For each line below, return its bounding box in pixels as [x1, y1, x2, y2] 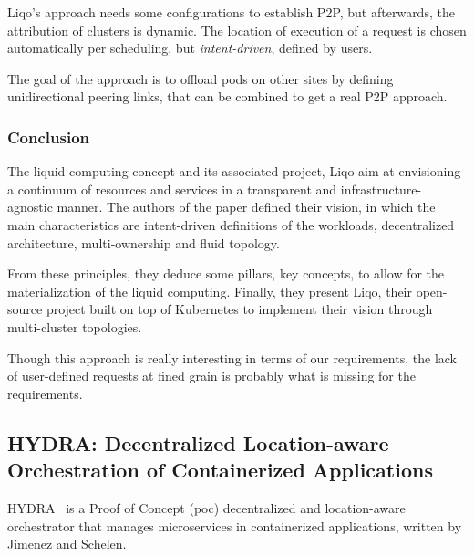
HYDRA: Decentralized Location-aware [7, 428, 389, 456]
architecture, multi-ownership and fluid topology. [7, 233, 280, 252]
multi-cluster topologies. [7, 317, 142, 336]
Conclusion [7, 125, 89, 148]
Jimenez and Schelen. [7, 534, 127, 553]
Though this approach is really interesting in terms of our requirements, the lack [7, 348, 457, 367]
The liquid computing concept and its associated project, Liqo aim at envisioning [7, 162, 461, 181]
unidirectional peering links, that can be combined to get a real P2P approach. [7, 87, 448, 106]
